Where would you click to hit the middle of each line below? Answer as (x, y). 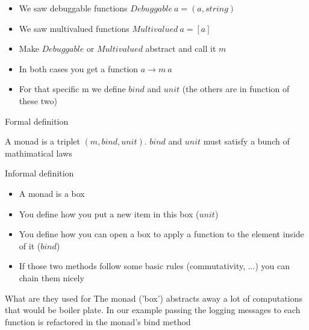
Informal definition (39, 173)
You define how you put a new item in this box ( (109, 213)
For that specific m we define (72, 89)
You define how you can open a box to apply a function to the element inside (161, 234)
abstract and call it (181, 48)
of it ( (30, 245)
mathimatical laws (39, 153)
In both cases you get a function (79, 68)
